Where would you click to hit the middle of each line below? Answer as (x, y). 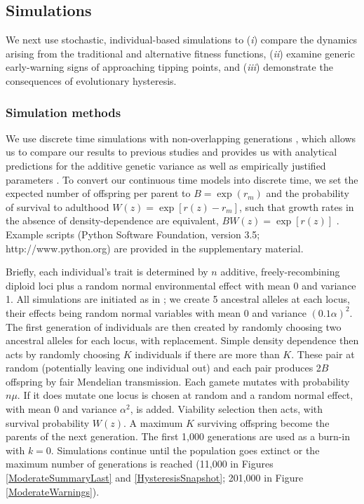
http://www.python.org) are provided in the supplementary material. (155, 248)
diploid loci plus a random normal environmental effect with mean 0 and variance (181, 285)
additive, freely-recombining (280, 272)
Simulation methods (63, 112)
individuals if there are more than (207, 354)
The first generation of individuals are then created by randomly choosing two (174, 326)
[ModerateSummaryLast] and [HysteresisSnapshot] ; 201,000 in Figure (155, 478)
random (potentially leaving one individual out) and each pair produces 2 (163, 368)
